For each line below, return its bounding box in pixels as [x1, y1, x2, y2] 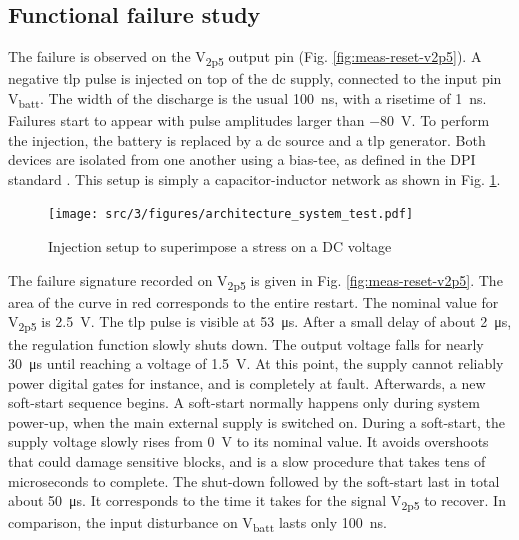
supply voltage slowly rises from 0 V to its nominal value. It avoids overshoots [8, 431, 489, 452]
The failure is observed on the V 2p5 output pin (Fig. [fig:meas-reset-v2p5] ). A [8, 46, 482, 69]
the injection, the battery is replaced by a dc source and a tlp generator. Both [8, 129, 486, 150]
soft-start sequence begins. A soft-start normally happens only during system [8, 392, 480, 413]
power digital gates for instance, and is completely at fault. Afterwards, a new [8, 372, 486, 393]
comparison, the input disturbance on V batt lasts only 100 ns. [8, 512, 387, 536]
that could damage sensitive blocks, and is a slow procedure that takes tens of [8, 451, 486, 472]
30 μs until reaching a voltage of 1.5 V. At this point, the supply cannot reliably [8, 353, 504, 374]
